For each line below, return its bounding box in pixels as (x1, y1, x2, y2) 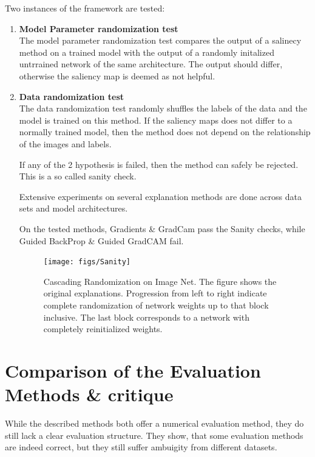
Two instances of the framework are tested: (5, 2, 165, 14)
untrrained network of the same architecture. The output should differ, (19, 58, 283, 70)
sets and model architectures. (19, 202, 128, 215)
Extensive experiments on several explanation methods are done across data (19, 190, 302, 202)
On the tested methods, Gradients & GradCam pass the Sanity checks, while (19, 222, 305, 235)
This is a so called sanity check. (19, 170, 137, 182)
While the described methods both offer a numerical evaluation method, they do (5, 417, 304, 430)
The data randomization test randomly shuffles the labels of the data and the (19, 102, 307, 115)
